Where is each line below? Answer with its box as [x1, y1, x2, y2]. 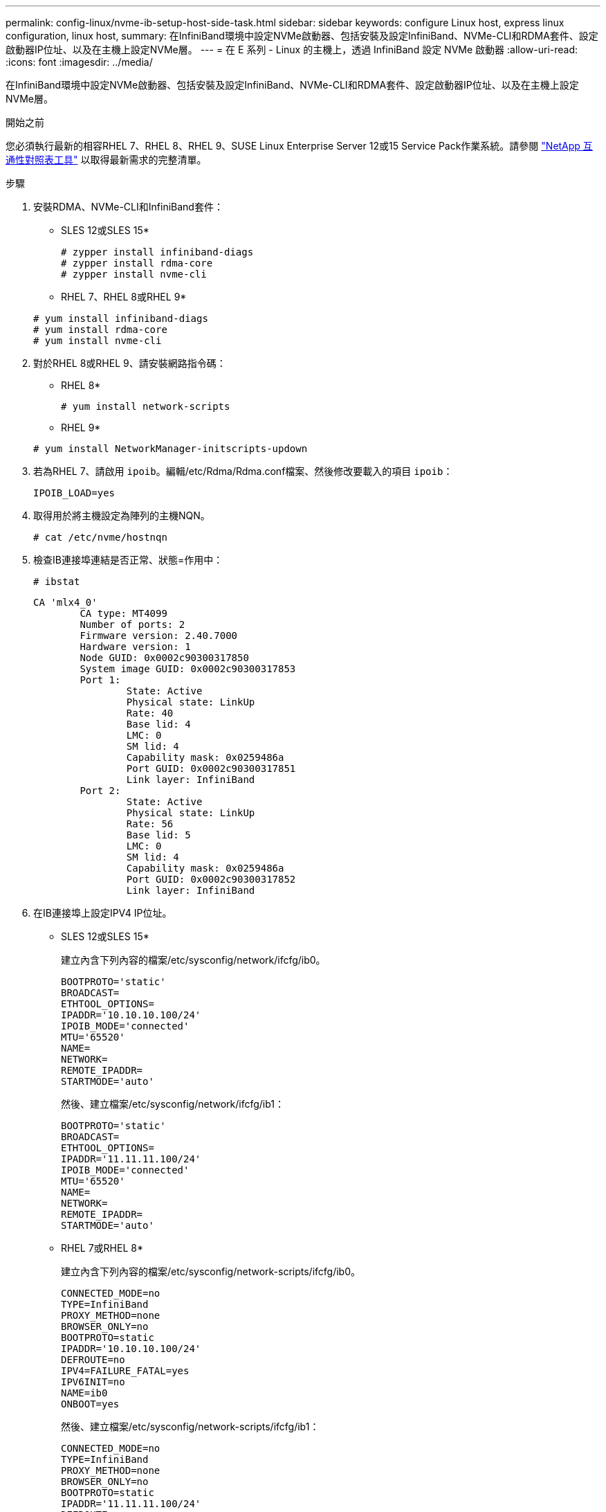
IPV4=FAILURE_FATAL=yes [61, 1365, 190, 1376]
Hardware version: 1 [80, 641, 191, 652]
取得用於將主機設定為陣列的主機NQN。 [33, 510, 210, 521]
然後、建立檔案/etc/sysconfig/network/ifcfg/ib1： [61, 1098, 284, 1110]
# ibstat [33, 576, 80, 587]
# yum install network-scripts [61, 401, 230, 412]
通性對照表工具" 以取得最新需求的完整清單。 [6, 154, 207, 165]
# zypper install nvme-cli [61, 269, 207, 280]
